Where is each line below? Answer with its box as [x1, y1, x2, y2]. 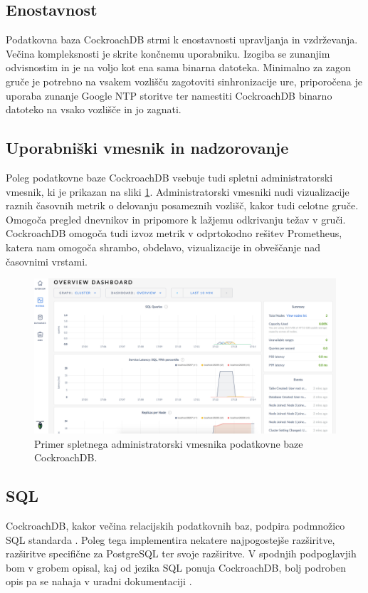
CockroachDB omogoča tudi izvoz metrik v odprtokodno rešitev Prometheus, [6, 226, 342, 241]
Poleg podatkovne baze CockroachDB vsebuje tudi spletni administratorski [6, 169, 333, 184]
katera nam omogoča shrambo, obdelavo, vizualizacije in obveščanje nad [6, 239, 321, 254]
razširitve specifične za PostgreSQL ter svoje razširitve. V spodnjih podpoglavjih [6, 546, 357, 561]
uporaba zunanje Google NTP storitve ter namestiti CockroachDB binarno [6, 88, 332, 103]
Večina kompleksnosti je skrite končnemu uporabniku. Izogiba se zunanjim [6, 46, 330, 61]
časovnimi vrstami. [6, 253, 88, 268]
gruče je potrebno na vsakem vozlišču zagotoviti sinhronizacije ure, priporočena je [6, 73, 362, 88]
